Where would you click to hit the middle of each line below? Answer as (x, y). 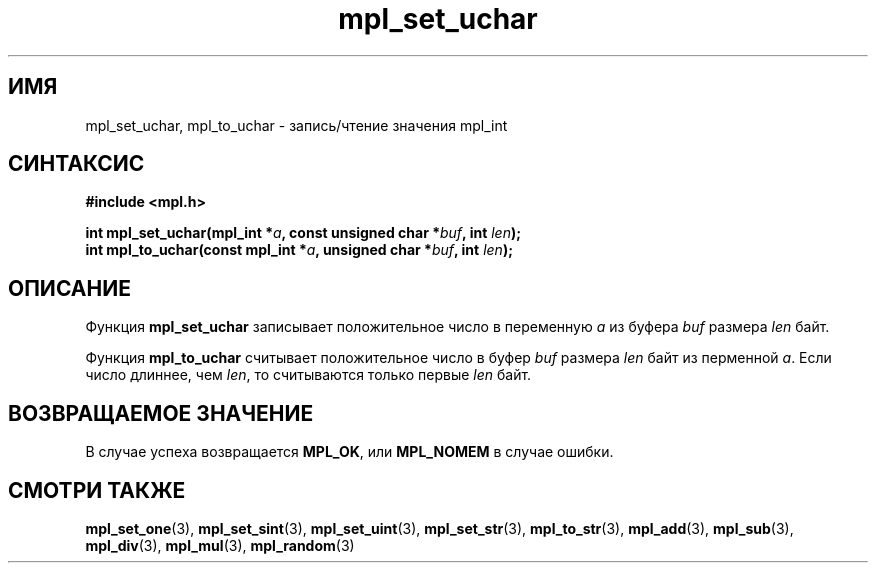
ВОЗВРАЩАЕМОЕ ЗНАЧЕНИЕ (161, 413)
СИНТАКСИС (76, 164)
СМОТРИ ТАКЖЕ (97, 490)
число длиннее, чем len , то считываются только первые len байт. (308, 375)
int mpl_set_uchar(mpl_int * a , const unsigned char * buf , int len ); (303, 233)
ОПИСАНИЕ (69, 288)
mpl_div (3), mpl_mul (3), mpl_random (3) (220, 545)
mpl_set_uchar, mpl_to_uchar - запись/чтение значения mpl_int (296, 125)
